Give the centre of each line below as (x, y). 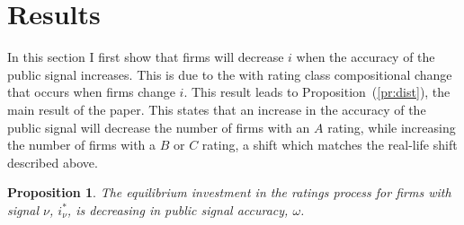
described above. (53, 162)
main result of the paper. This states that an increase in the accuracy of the (217, 109)
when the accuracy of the (366, 57)
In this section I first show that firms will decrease (146, 57)
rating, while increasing (392, 127)
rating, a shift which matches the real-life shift (330, 145)
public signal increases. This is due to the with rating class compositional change (230, 74)
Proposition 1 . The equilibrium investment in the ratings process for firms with (229, 192)
